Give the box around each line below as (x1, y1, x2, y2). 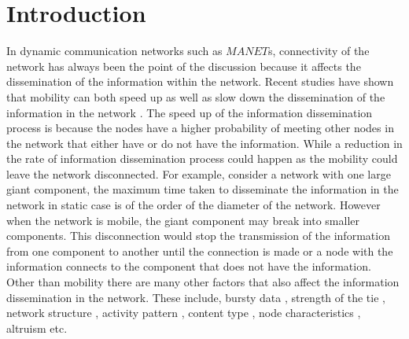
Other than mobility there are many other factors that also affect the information (6, 274, 400, 290)
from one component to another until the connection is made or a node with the (6, 242, 393, 259)
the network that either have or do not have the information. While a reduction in (6, 134, 403, 151)
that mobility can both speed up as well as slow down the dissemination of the (6, 88, 385, 105)
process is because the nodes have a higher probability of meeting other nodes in (6, 120, 394, 136)
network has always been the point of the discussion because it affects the (6, 57, 361, 74)
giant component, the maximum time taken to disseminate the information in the (6, 181, 399, 197)
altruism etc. (6, 319, 68, 336)
